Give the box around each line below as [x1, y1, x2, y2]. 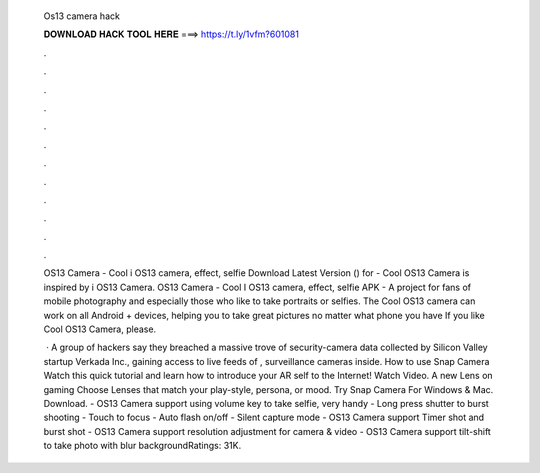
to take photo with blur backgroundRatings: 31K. [43, 440, 242, 452]
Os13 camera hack [43, 10, 120, 22]
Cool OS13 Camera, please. [43, 323, 157, 335]
